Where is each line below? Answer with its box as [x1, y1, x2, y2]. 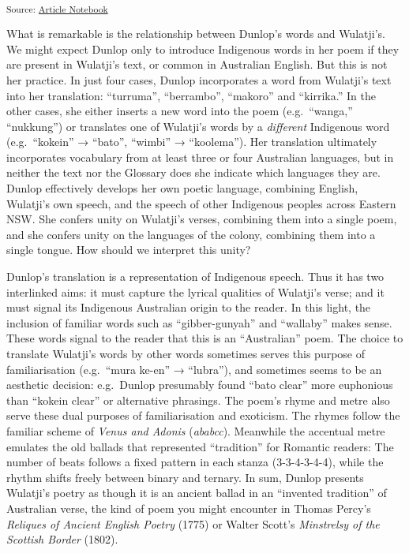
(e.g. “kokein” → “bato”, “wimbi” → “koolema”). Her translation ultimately [6, 133, 377, 150]
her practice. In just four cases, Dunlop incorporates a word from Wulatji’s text [6, 71, 392, 88]
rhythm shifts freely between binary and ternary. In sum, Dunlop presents [6, 469, 364, 485]
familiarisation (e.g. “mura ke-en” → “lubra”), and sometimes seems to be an [6, 361, 382, 377]
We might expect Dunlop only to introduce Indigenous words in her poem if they [6, 40, 400, 57]
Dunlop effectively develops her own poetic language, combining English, [6, 180, 358, 196]
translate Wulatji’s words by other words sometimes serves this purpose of [6, 346, 366, 361]
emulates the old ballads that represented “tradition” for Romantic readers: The [6, 438, 394, 454]
